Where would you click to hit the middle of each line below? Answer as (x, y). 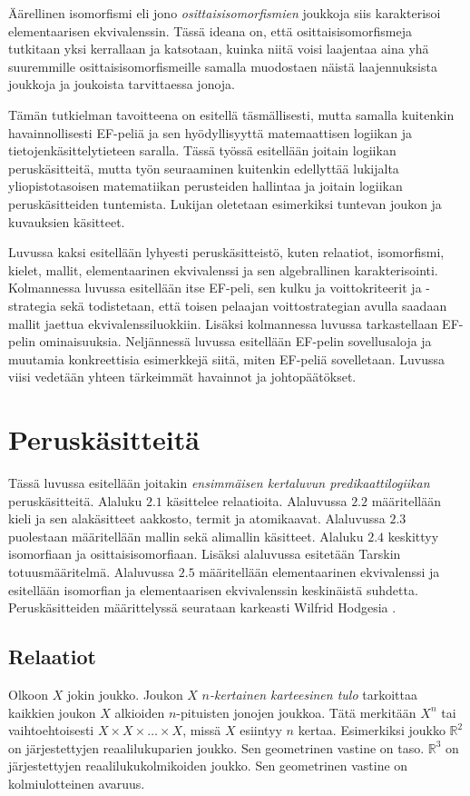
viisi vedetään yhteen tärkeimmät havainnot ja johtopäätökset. (182, 377)
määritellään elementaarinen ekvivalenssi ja (319, 571)
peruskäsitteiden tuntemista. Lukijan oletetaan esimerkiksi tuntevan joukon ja (225, 203)
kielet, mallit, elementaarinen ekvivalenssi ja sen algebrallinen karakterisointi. (223, 269)
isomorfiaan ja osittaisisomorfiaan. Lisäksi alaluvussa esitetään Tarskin (205, 554)
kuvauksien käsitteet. (67, 221)
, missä (202, 730)
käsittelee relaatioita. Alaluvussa (257, 500)
